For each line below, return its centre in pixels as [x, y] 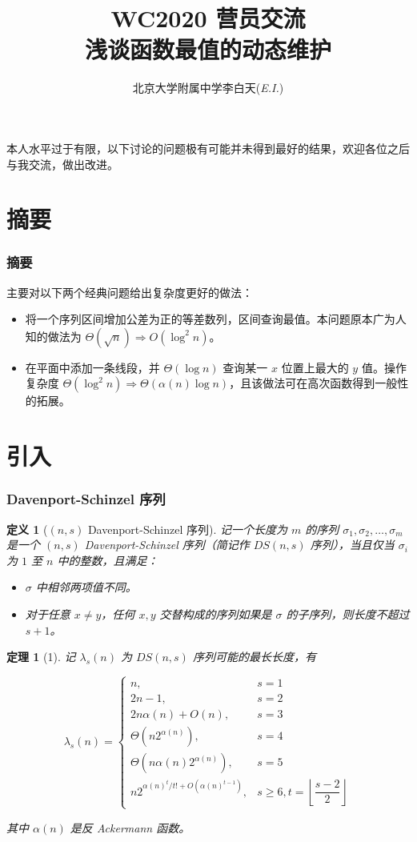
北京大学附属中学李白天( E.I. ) [208, 88]
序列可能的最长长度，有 [254, 657]
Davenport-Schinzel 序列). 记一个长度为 [188, 529]
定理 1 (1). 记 [41, 657]
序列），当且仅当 [352, 545]
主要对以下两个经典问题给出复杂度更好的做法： [130, 292]
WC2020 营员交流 [208, 18]
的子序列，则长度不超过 [348, 614]
